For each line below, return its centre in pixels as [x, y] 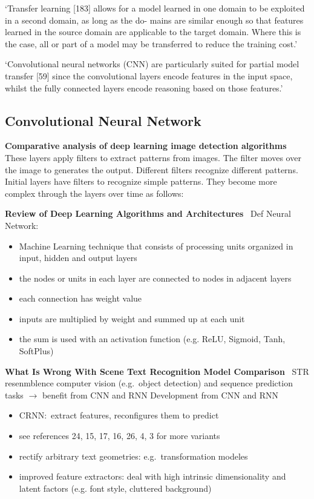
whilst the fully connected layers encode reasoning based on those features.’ [144, 88]
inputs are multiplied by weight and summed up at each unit [132, 318]
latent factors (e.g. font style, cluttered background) [115, 488]
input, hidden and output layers [78, 258]
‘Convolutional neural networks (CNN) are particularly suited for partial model [152, 64]
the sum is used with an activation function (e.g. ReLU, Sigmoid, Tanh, [152, 339]
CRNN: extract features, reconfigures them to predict [119, 415]
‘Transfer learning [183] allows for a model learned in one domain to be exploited [155, 8]
